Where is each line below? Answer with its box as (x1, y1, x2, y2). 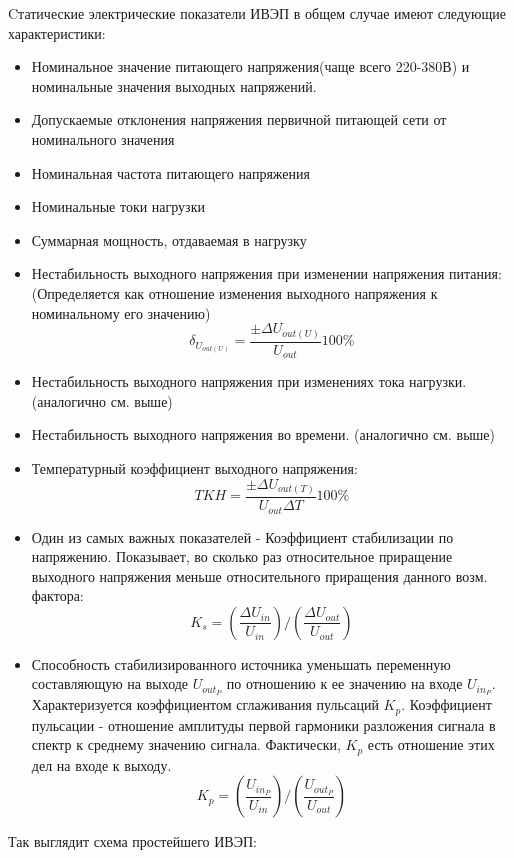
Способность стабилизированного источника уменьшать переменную (31, 653, 451, 674)
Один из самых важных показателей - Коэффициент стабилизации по (31, 526, 454, 547)
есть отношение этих (367, 734, 495, 755)
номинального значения (31, 128, 175, 149)
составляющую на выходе (31, 673, 189, 694)
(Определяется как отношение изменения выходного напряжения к (31, 282, 438, 303)
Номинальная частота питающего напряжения (31, 162, 310, 183)
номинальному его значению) (31, 302, 211, 323)
